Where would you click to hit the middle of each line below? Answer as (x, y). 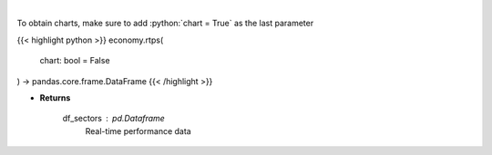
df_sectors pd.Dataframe (114, 119)
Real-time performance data (138, 131)
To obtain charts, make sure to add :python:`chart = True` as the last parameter (165, 24)
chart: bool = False (75, 61)
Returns (55, 97)
